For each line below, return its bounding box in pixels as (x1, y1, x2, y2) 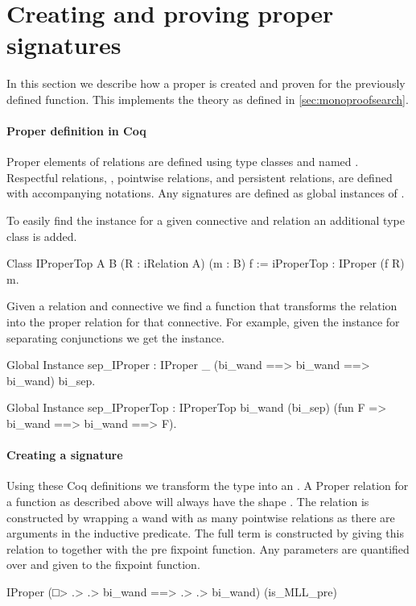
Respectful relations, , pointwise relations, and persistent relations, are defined (6, 168, 393, 185)
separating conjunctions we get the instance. (6, 329, 224, 346)
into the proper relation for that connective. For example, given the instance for (6, 313, 400, 330)
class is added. (6, 227, 77, 244)
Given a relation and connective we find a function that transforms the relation (6, 297, 397, 314)
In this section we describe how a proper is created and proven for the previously (6, 75, 406, 92)
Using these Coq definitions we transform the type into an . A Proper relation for (6, 477, 409, 494)
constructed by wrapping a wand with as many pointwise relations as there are (6, 508, 395, 525)
